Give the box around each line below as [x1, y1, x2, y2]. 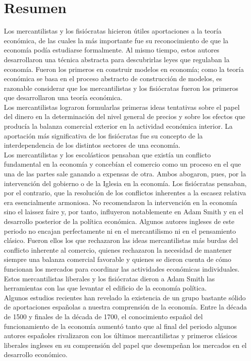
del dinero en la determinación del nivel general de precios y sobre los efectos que [4, 111, 246, 121]
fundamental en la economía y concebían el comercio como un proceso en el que [4, 159, 241, 169]
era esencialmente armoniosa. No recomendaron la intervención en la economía [4, 197, 237, 207]
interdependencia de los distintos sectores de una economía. [4, 140, 181, 150]
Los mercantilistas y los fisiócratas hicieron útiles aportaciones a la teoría [4, 26, 222, 36]
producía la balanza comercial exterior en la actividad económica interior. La [4, 121, 233, 131]
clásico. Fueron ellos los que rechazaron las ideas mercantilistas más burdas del [4, 235, 238, 245]
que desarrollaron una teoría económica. [4, 92, 123, 103]
